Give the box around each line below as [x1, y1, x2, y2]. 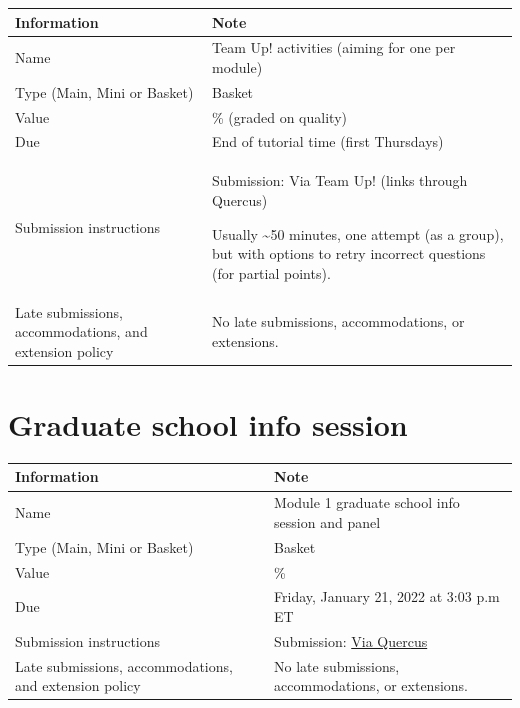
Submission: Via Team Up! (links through [211, 170, 468, 191]
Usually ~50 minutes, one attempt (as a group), [211, 223, 504, 244]
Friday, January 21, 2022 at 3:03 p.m [274, 586, 500, 607]
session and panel [274, 511, 381, 532]
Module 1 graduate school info [274, 492, 460, 513]
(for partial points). [211, 262, 331, 283]
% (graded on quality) [211, 106, 347, 127]
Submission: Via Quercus [274, 630, 428, 651]
